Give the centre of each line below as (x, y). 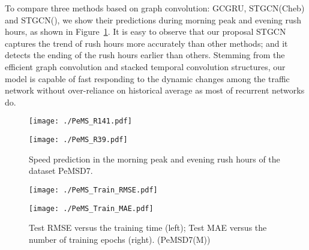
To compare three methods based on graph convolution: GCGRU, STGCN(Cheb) (155, 8)
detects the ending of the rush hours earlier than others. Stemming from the (145, 55)
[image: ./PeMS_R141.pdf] (80, 121)
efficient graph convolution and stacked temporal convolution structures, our (145, 66)
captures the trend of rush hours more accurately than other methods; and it (146, 43)
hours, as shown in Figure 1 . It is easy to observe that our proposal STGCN (145, 31)
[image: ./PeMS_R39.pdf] (78, 140)
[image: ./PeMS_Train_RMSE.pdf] (93, 190)
